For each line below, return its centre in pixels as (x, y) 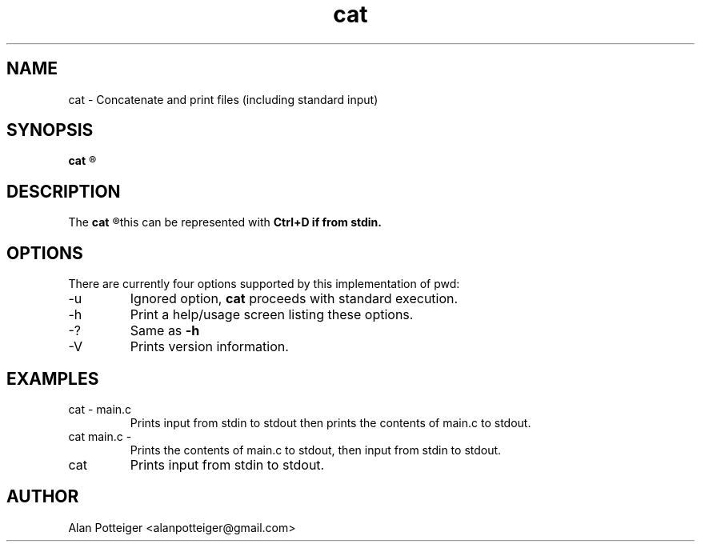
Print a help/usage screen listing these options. (272, 315)
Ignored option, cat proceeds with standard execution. (294, 299)
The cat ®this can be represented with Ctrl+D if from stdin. (225, 222)
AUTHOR (43, 497)
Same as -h (165, 331)
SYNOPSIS (50, 130)
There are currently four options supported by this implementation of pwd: (264, 284)
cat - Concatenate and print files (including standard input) (223, 99)
